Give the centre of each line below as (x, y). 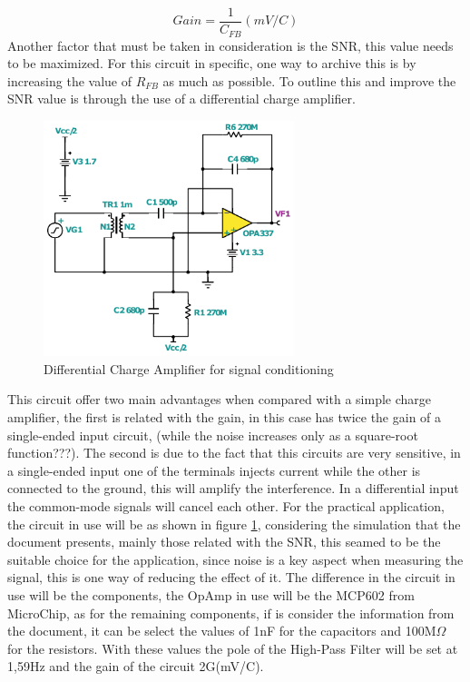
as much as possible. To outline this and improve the (309, 80)
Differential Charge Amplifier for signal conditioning (189, 368)
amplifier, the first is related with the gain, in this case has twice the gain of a (225, 417)
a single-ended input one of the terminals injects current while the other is (214, 470)
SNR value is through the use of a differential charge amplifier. (181, 99)
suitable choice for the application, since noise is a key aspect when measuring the (235, 559)
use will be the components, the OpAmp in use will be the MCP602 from (211, 594)
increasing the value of (70, 80)
